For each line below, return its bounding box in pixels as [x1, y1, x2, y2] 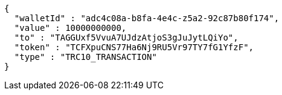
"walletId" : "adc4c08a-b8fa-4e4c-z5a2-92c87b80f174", [14, 13, 280, 23]
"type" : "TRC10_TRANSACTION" [14, 52, 157, 62]
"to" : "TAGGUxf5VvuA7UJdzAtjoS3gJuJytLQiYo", [14, 33, 239, 42]
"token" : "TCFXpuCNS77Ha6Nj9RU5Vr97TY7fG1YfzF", [14, 42, 254, 52]
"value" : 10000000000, [14, 23, 127, 33]
